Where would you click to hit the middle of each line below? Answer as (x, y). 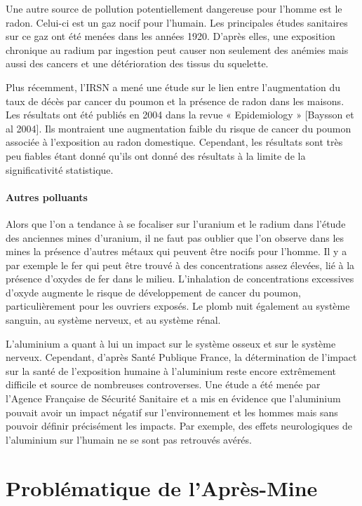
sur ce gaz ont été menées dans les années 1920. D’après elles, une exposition (170, 36)
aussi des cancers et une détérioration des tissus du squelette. (137, 63)
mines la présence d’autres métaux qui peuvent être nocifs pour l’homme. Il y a (176, 251)
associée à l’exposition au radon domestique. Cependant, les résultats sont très (174, 142)
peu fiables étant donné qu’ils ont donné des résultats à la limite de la (156, 155)
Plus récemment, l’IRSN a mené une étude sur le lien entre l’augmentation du (173, 87)
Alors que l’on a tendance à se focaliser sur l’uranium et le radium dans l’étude (176, 223)
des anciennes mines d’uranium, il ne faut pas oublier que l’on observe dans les (175, 237)
